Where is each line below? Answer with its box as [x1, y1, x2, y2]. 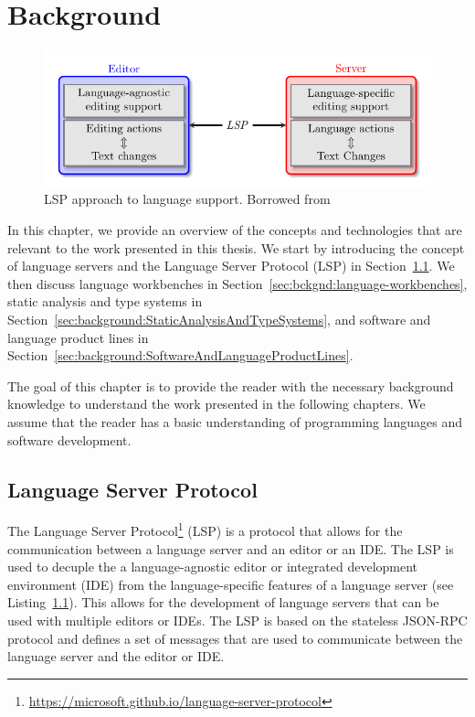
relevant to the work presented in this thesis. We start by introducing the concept [7, 238, 465, 257]
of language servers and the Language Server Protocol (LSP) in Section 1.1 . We [7, 256, 455, 275]
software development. [7, 430, 132, 449]
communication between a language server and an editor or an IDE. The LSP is [7, 539, 454, 558]
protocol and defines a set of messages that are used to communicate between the [7, 628, 463, 647]
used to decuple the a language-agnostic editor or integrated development [7, 557, 418, 576]
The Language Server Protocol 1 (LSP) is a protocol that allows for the [7, 519, 403, 540]
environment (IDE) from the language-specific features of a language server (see [7, 574, 454, 594]
